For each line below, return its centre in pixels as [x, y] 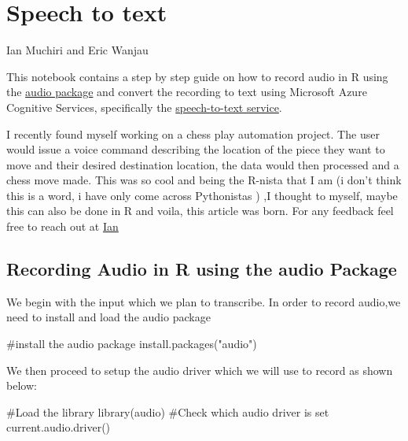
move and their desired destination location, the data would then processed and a [203, 164]
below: [22, 385]
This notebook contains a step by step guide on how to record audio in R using [197, 76]
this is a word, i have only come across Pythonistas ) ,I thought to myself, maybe [202, 195]
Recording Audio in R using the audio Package [202, 269]
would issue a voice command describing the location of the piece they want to [196, 149]
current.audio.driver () [59, 427]
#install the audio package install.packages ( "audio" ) [132, 344]
